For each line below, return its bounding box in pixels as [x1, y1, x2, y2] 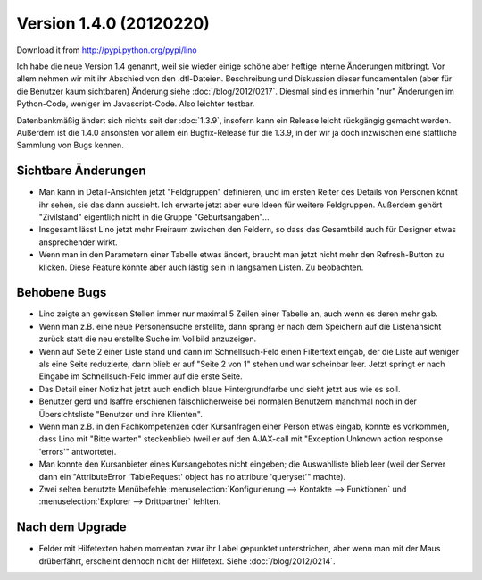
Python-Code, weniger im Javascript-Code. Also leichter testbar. [16, 98, 255, 109]
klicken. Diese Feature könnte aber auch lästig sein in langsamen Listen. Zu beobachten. [38, 262, 364, 273]
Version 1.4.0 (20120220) [16, 13, 210, 33]
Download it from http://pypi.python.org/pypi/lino [16, 45, 197, 55]
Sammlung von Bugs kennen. [16, 139, 124, 151]
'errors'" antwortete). [38, 446, 117, 457]
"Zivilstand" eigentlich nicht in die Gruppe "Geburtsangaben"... [38, 211, 270, 223]
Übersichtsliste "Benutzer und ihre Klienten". [38, 408, 203, 419]
